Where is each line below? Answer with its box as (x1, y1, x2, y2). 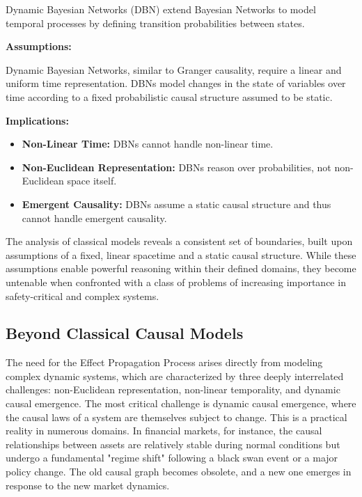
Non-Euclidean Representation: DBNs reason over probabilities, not (22, 159, 331, 174)
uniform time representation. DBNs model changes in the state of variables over (6, 76, 346, 90)
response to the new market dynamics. (6, 478, 170, 492)
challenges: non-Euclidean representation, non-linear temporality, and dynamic (6, 382, 340, 397)
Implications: (6, 113, 69, 127)
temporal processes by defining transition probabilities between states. (6, 15, 305, 30)
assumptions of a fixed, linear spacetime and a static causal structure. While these (6, 247, 356, 262)
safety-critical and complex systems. (6, 288, 159, 303)
